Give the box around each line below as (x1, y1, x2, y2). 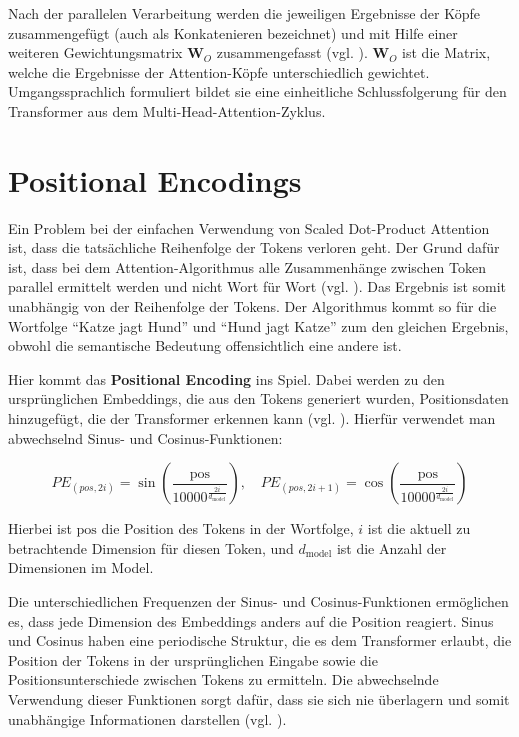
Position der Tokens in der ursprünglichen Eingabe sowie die (8, 649, 378, 670)
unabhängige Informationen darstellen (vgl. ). (8, 708, 287, 729)
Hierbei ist (8, 518, 72, 539)
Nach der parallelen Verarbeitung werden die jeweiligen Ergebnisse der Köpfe (8, 3, 480, 23)
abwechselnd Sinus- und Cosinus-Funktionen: (8, 427, 283, 448)
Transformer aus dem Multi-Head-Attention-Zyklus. (8, 100, 326, 121)
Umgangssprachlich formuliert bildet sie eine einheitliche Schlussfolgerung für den (8, 81, 507, 102)
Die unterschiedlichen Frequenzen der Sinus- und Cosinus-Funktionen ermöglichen (8, 591, 509, 611)
